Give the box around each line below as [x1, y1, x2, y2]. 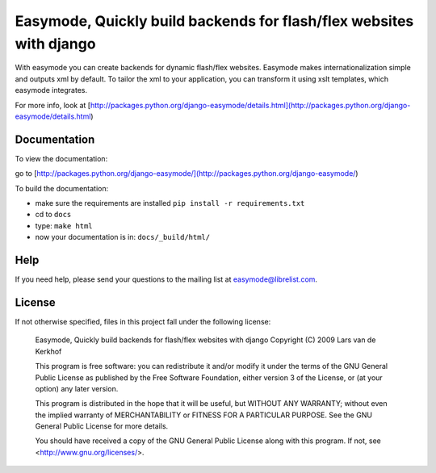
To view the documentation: [15, 153, 108, 163]
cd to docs [35, 210, 72, 220]
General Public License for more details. [35, 421, 169, 431]
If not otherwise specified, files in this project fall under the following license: [15, 316, 271, 326]
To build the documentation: [15, 183, 109, 193]
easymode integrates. [15, 86, 88, 95]
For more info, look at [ [15, 100, 91, 110]
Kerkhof [35, 346, 62, 356]
